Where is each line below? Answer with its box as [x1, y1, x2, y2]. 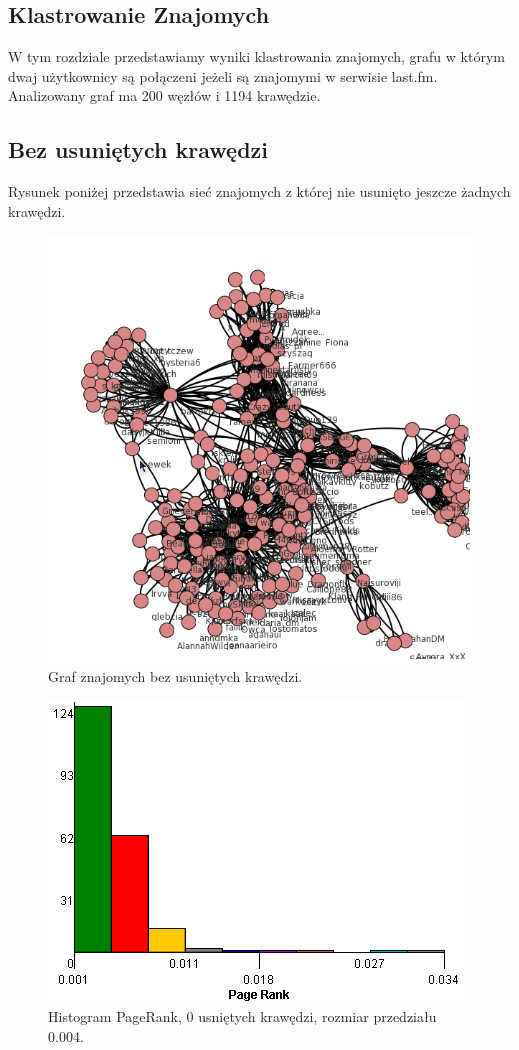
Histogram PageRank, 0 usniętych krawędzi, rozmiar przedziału [48, 1006, 437, 1027]
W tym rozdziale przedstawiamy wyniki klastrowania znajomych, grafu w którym [8, 46, 505, 67]
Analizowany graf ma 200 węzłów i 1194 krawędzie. [8, 85, 321, 106]
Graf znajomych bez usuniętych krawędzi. [48, 665, 303, 686]
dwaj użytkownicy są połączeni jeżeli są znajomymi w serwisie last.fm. [8, 65, 438, 86]
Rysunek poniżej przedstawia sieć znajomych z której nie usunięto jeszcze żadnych [8, 181, 511, 202]
